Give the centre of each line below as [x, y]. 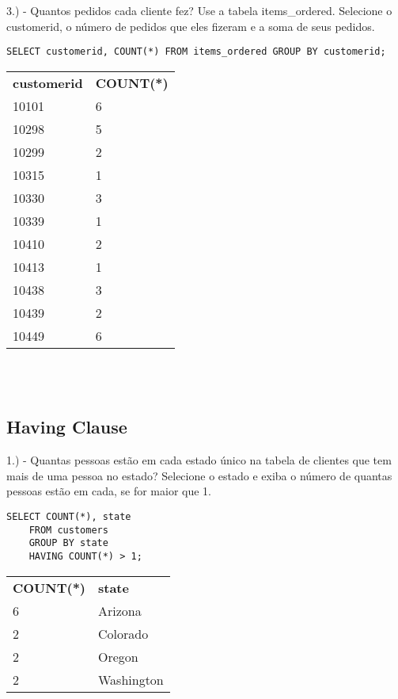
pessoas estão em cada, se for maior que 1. [109, 491]
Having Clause [67, 427]
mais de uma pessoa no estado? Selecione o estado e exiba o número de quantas [199, 475]
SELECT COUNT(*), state [69, 517]
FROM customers [68, 530]
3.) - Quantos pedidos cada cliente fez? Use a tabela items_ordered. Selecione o [199, 10]
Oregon [118, 656]
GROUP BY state [68, 543]
